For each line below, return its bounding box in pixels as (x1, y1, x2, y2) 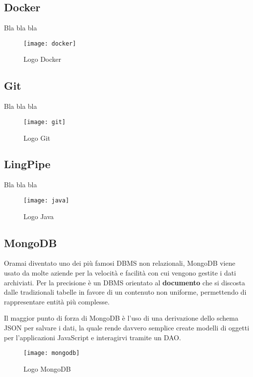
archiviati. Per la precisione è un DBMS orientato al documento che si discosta (4, 277, 245, 287)
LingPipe (4, 156, 51, 172)
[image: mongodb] (23, 350, 80, 357)
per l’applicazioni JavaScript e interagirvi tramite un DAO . (4, 332, 181, 342)
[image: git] (23, 118, 66, 126)
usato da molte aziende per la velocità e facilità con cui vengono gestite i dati (4, 267, 236, 277)
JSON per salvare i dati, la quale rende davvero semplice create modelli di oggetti (4, 322, 250, 332)
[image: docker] (23, 40, 76, 47)
